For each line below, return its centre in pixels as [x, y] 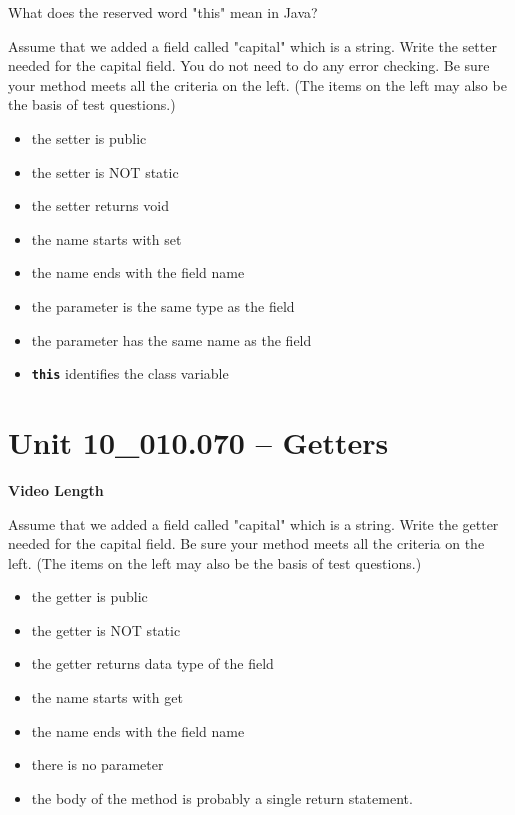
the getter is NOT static [106, 629]
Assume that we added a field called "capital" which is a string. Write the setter [252, 45]
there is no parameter [97, 764]
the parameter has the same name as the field [171, 339]
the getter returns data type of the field [152, 663]
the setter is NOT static [105, 171]
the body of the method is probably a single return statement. [222, 797]
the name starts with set [106, 238]
